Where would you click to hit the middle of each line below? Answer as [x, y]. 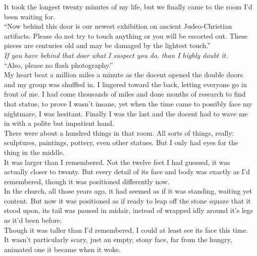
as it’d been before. [33, 220]
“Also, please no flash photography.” [59, 65]
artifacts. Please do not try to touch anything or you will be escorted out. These [126, 35]
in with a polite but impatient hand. [59, 123]
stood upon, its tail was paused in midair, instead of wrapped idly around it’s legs [128, 210]
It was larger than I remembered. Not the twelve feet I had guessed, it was [117, 162]
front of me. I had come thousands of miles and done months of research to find [125, 94]
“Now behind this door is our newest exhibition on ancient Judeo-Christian [118, 26]
